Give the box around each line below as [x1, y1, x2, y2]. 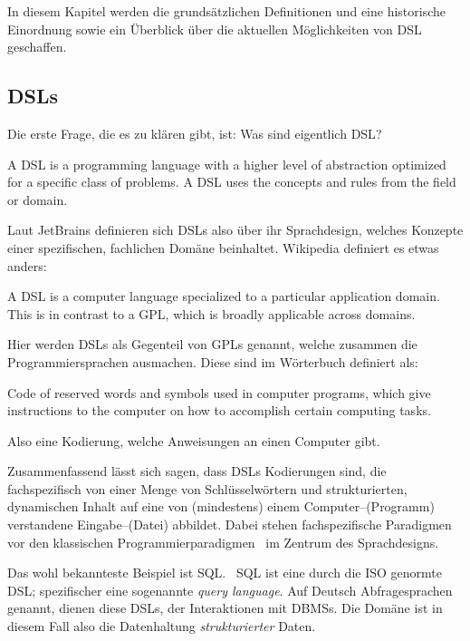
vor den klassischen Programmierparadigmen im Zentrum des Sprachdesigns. [7, 532, 439, 551]
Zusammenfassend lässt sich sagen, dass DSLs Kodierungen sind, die [7, 461, 387, 481]
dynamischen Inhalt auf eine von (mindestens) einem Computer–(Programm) [7, 497, 435, 516]
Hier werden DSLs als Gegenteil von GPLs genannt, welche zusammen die [7, 335, 417, 354]
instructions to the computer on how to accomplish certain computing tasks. [7, 401, 431, 420]
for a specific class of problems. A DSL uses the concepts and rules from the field [7, 172, 456, 191]
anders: [7, 256, 47, 275]
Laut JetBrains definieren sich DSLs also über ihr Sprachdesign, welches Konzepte [7, 220, 464, 239]
